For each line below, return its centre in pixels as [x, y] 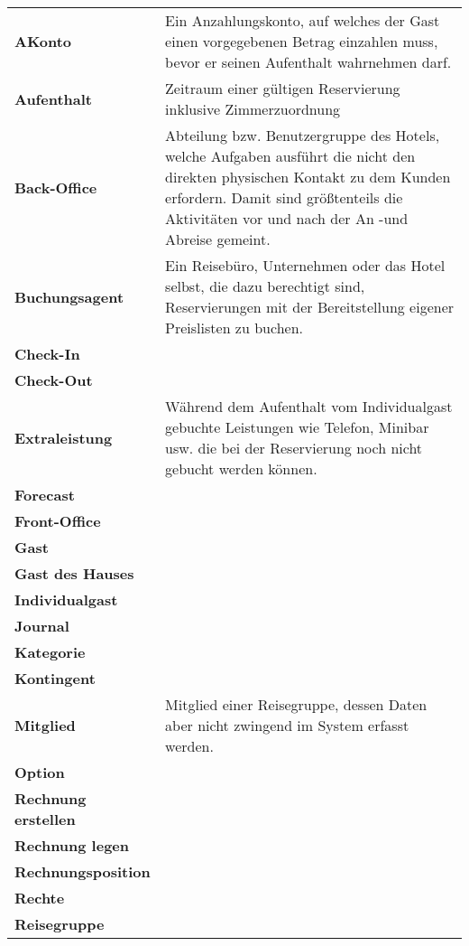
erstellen [45, 819]
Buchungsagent [69, 296]
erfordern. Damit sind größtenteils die [284, 197]
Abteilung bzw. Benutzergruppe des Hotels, [303, 135]
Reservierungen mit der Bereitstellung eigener [310, 307]
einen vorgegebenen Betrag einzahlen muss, [302, 41]
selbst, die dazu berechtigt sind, [265, 286]
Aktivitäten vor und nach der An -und [287, 218]
